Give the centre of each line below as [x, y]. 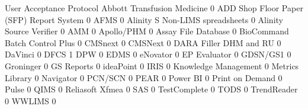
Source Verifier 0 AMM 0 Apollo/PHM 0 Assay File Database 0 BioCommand [147, 31]
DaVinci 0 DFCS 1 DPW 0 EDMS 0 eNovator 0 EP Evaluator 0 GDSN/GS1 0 [148, 54]
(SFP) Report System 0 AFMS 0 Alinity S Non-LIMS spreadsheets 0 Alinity [144, 19]
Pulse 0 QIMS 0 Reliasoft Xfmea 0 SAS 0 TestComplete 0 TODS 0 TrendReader [151, 89]
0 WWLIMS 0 [31, 100]
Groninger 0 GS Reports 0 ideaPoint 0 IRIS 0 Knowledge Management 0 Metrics [152, 65]
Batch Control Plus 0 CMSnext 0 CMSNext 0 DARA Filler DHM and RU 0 [143, 42]
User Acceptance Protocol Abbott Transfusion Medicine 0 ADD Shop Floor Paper [154, 8]
